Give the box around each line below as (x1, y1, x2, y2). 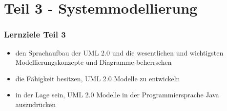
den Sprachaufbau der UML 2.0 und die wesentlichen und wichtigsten (15, 47, 224, 57)
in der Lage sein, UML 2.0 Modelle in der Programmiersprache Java (15, 90, 219, 100)
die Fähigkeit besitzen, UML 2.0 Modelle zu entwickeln (15, 73, 180, 83)
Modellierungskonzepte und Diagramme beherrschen (15, 57, 172, 67)
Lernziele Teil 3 (4, 28, 66, 40)
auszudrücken (15, 99, 56, 109)
